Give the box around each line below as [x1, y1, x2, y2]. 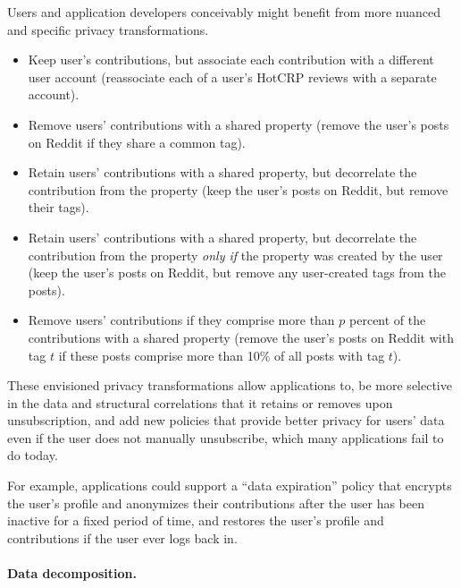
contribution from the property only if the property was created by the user [28, 245, 443, 264]
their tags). [28, 198, 89, 217]
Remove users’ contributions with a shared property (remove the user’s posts [28, 115, 449, 133]
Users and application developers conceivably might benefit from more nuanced [7, 3, 440, 21]
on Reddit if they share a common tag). [28, 132, 246, 151]
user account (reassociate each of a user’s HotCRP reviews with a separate [28, 67, 437, 86]
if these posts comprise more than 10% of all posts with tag [58, 345, 385, 364]
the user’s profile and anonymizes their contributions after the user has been [7, 493, 424, 512]
